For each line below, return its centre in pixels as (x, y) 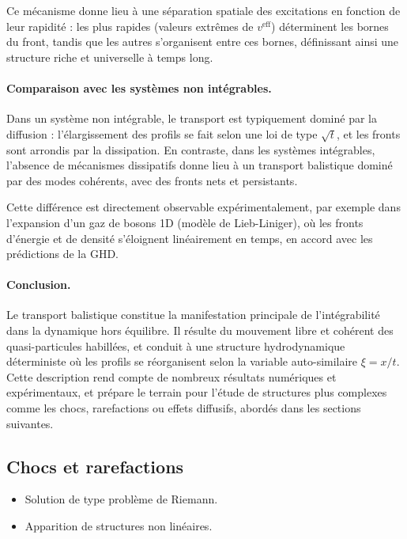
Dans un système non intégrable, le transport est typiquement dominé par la (192, 118)
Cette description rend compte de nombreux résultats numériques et (171, 376)
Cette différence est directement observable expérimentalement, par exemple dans (203, 207)
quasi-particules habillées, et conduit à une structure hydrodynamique (176, 345)
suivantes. (30, 423)
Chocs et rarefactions (95, 466)
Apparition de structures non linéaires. (119, 526)
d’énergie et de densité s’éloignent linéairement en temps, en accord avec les (190, 238)
